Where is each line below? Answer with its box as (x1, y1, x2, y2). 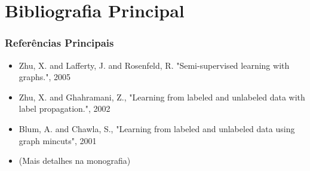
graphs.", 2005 (19, 71, 71, 83)
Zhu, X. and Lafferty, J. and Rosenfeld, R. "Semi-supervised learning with (19, 59, 290, 71)
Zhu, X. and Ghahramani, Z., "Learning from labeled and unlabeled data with (19, 90, 305, 103)
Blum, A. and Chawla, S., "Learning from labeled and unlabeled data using (19, 122, 295, 135)
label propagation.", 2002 (19, 102, 111, 115)
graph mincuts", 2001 (19, 134, 97, 146)
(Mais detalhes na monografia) (19, 154, 131, 167)
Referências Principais (5, 35, 114, 50)
